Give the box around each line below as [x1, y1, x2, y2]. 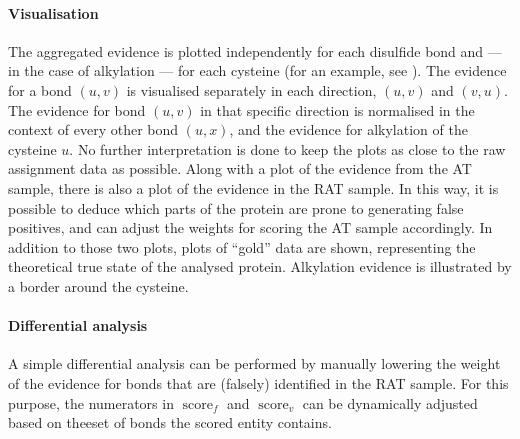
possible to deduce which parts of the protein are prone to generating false [8, 197, 464, 218]
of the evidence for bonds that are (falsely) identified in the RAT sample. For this [8, 372, 509, 393]
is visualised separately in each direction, [126, 79, 377, 100]
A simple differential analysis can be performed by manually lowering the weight [8, 353, 501, 374]
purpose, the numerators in [8, 392, 174, 413]
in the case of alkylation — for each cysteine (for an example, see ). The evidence [8, 60, 507, 81]
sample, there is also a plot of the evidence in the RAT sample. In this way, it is [8, 177, 499, 198]
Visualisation [8, 2, 99, 23]
